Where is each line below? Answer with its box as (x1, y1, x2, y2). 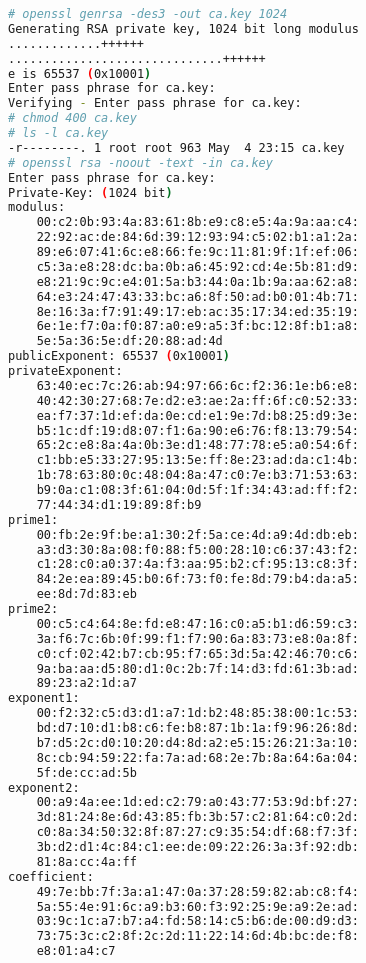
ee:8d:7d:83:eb (36, 587, 137, 602)
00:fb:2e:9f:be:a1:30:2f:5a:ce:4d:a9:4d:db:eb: (36, 527, 359, 542)
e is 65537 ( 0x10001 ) (8, 66, 152, 81)
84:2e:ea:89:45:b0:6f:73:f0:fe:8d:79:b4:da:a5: (36, 572, 359, 587)
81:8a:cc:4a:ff (36, 854, 137, 869)
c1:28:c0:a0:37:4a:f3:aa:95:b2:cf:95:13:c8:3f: (36, 557, 359, 572)
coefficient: (8, 869, 94, 884)
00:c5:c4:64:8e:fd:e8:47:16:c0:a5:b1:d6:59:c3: (36, 616, 359, 631)
